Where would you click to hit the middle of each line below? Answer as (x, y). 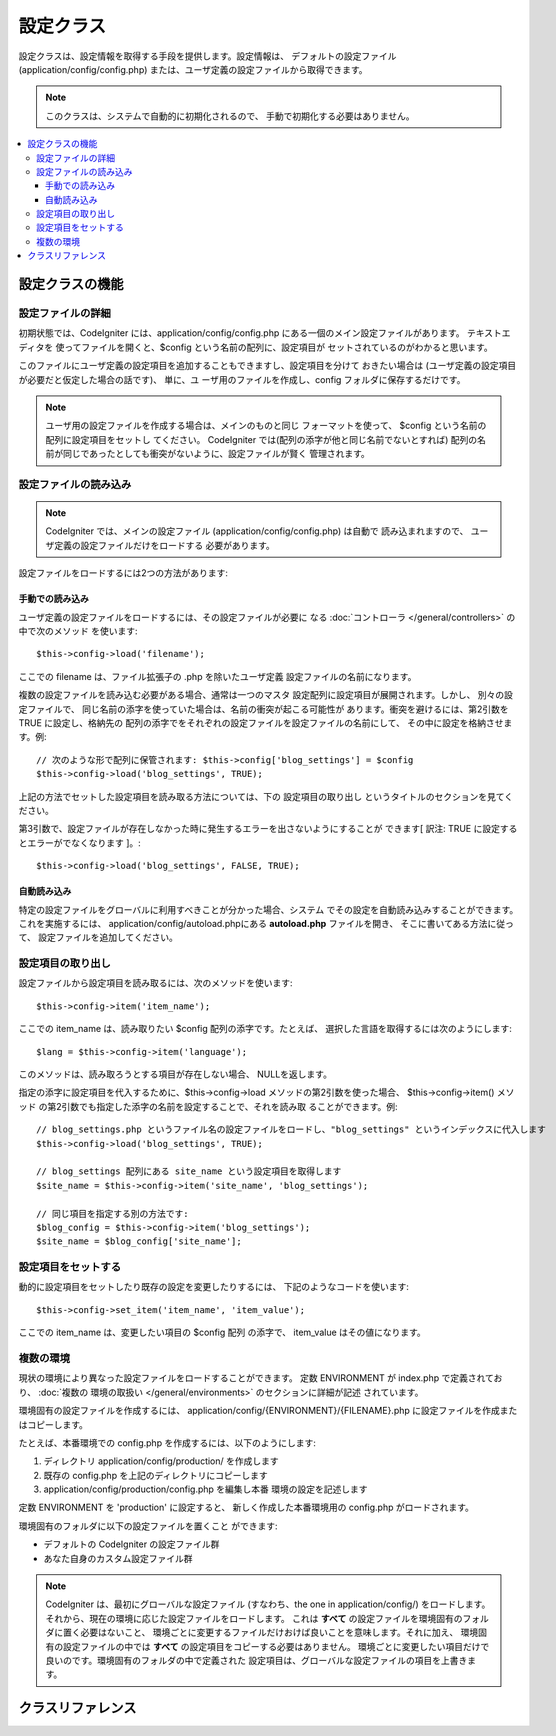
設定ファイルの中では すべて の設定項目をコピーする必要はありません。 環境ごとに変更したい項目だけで (276, 1646)
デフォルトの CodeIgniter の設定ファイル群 (131, 1544)
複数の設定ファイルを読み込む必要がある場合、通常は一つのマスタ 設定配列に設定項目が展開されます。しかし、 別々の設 (266, 695)
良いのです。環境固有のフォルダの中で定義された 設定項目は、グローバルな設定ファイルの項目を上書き (256, 1660)
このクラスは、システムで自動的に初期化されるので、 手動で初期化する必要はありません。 (230, 116)
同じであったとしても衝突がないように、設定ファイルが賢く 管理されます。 (216, 454)
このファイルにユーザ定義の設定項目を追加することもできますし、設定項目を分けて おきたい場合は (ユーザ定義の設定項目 (267, 366)
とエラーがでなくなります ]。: (80, 842)
